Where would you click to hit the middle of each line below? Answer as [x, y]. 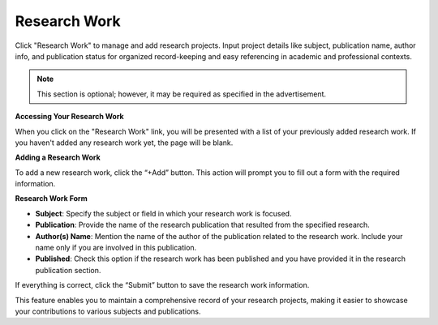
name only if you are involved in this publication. [116, 248]
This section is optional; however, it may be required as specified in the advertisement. [182, 94]
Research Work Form [52, 199]
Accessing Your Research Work [70, 117]
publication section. [68, 270]
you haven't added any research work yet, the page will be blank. [124, 143]
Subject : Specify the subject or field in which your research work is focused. [163, 213]
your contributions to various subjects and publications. [108, 311]
